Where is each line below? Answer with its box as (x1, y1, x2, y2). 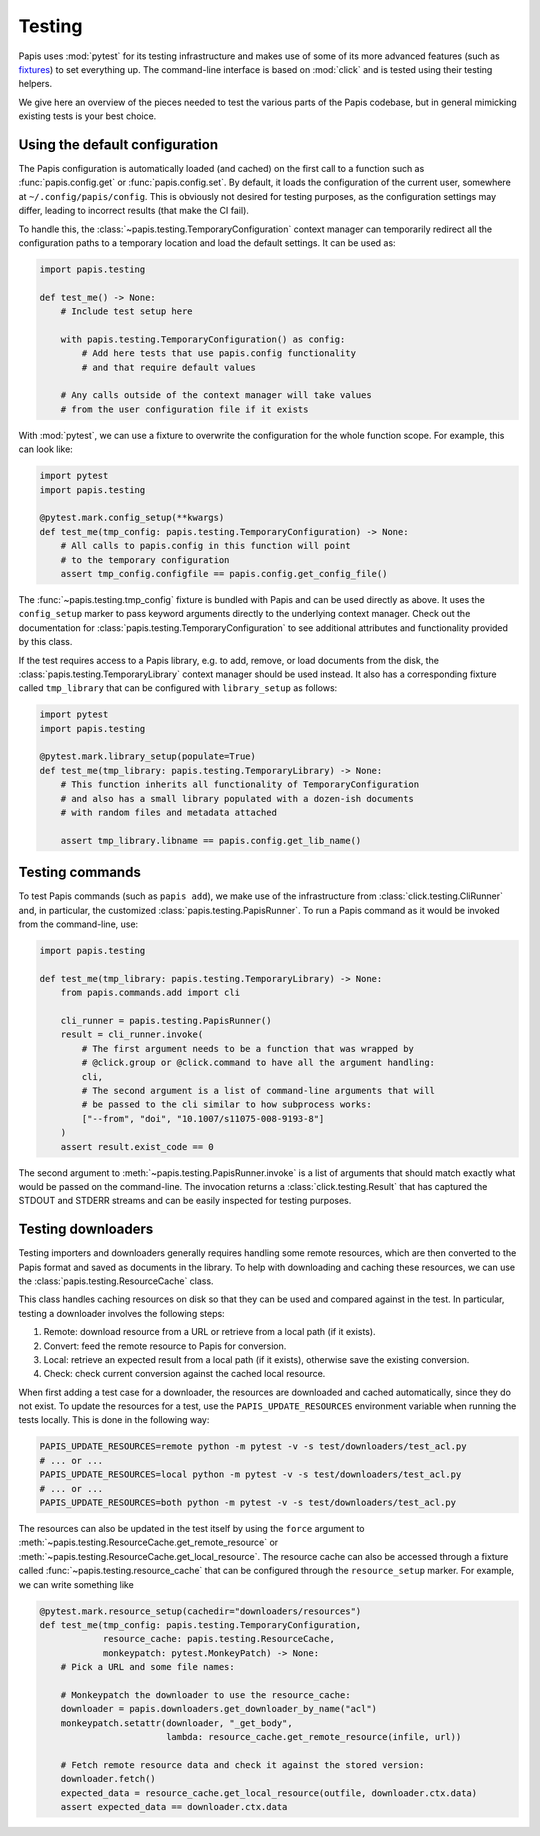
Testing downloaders (18, 1221, 154, 1238)
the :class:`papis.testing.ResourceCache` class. (18, 1275, 214, 1287)
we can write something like (18, 1578, 134, 1590)
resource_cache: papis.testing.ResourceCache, (102, 1633, 335, 1645)
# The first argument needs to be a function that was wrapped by (81, 1043, 415, 1054)
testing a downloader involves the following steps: (18, 1307, 225, 1319)
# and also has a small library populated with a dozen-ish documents (60, 793, 415, 804)
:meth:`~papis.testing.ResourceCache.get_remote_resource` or (18, 1536, 279, 1549)
